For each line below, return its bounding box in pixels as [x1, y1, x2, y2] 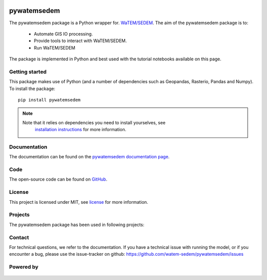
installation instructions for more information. [35, 127, 127, 133]
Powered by [9, 264, 39, 271]
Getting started [9, 68, 47, 75]
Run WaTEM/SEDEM [34, 45, 76, 50]
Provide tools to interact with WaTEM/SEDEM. [34, 38, 127, 44]
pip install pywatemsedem [18, 97, 81, 102]
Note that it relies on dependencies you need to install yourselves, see [22, 119, 166, 126]
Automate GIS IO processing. [34, 31, 93, 37]
